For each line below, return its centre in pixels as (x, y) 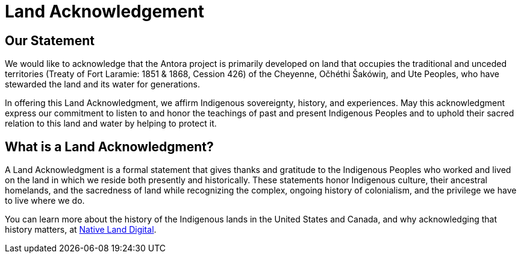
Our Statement (50, 40)
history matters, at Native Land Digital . (81, 230)
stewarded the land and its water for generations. (103, 84)
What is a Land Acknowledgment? (109, 146)
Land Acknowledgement (105, 11)
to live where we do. (45, 201)
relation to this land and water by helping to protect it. (111, 124)
